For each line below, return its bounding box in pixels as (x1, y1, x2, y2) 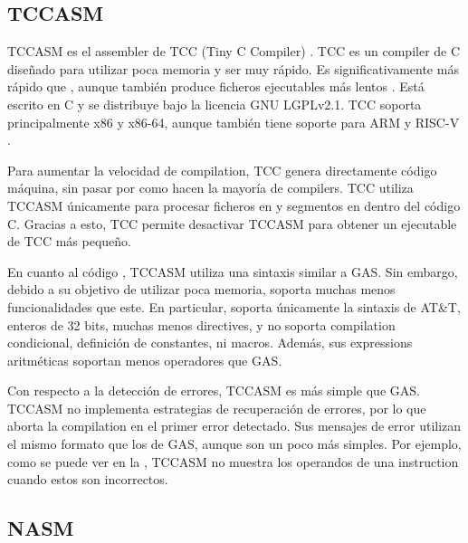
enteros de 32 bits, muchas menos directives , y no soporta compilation (7, 315, 396, 334)
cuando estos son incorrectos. (7, 470, 168, 489)
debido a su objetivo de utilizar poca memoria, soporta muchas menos (7, 280, 396, 299)
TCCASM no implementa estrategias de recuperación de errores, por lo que (7, 398, 426, 417)
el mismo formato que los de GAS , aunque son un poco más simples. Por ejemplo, (7, 434, 462, 453)
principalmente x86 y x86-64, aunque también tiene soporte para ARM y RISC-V (7, 112, 460, 131)
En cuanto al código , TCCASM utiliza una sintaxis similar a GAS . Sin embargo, (7, 262, 458, 281)
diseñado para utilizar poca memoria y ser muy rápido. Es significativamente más (7, 59, 459, 78)
